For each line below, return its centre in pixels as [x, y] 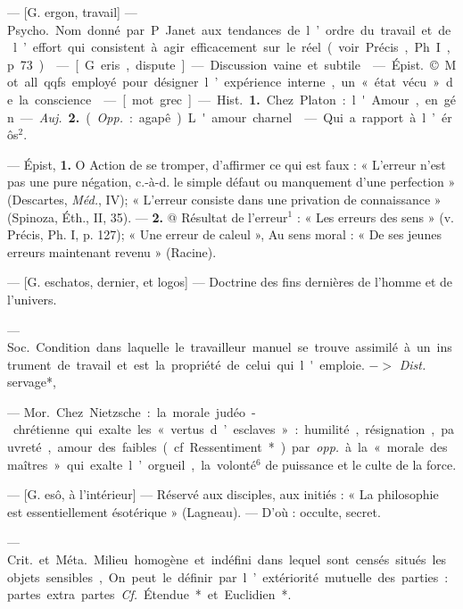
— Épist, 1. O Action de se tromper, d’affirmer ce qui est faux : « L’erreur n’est [227, 164]
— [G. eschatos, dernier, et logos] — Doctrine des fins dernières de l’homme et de [230, 282]
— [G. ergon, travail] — [72, 12]
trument [29, 364]
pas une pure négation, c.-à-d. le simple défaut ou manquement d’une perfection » [231, 182]
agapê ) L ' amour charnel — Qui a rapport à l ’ [287, 117]
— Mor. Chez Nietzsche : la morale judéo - [132, 411]
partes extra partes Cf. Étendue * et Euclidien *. [149, 594]
